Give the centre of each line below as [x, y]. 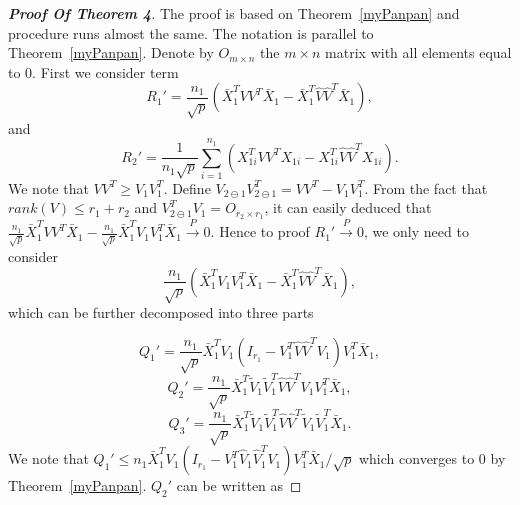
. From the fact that [426, 187]
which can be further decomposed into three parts [161, 312]
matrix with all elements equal [418, 52]
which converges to [416, 458]
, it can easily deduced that [348, 207]
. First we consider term [105, 71]
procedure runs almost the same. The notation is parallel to [191, 32]
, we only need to [416, 231]
